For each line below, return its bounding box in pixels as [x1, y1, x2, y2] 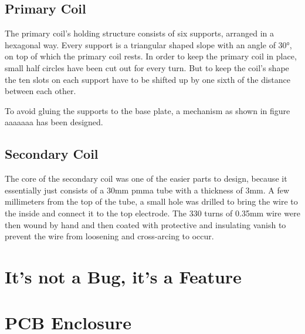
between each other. [5, 85, 76, 97]
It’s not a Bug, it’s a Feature [5, 264, 242, 288]
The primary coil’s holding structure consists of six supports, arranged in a [5, 27, 274, 39]
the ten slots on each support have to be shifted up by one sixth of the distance [5, 73, 290, 85]
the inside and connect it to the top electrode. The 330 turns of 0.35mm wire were [5, 206, 300, 219]
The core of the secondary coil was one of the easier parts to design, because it [5, 172, 287, 185]
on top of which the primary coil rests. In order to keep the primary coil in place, [5, 50, 297, 62]
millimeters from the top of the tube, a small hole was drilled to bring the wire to [5, 195, 298, 208]
